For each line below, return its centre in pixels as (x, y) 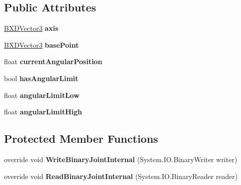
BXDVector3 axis (31, 28)
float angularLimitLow (42, 95)
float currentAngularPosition (53, 61)
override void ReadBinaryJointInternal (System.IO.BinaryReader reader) (121, 176)
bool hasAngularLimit (41, 78)
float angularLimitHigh (43, 112)
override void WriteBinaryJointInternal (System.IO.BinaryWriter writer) (121, 159)
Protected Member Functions (81, 139)
